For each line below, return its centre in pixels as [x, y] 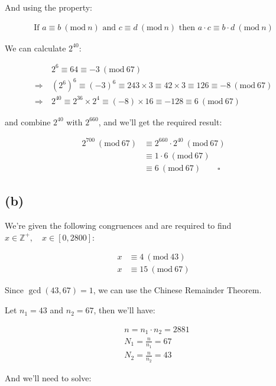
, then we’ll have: [124, 310]
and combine [28, 121]
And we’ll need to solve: [48, 377]
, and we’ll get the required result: [160, 121]
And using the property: [48, 7]
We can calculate [35, 48]
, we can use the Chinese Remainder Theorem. [177, 290]
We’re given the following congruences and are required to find [118, 226]
